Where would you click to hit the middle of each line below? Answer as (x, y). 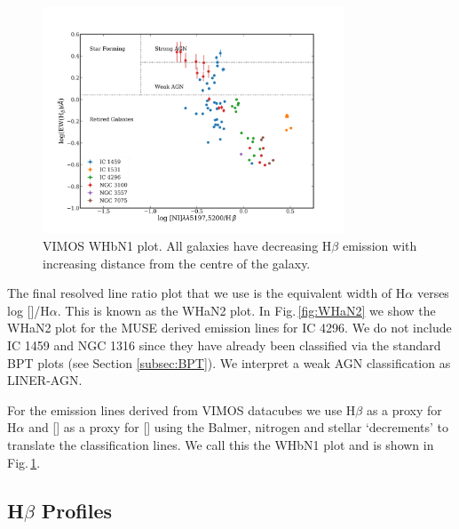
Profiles (77, 510)
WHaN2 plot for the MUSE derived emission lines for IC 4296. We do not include (229, 328)
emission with (380, 245)
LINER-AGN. (45, 380)
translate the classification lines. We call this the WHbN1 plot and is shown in (221, 444)
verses (433, 293)
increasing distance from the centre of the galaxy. (177, 263)
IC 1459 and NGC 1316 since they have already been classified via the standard (224, 345)
